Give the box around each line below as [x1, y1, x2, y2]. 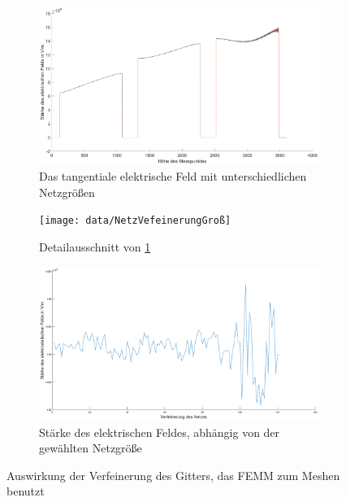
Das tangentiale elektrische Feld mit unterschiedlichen [39, 168, 307, 185]
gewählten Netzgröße [39, 439, 142, 456]
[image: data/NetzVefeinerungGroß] [39, 215, 231, 227]
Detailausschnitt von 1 [39, 238, 151, 255]
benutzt [6, 482, 45, 500]
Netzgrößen [39, 183, 95, 200]
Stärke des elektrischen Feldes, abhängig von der [39, 423, 280, 440]
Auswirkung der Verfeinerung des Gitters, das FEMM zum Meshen [6, 466, 340, 483]
